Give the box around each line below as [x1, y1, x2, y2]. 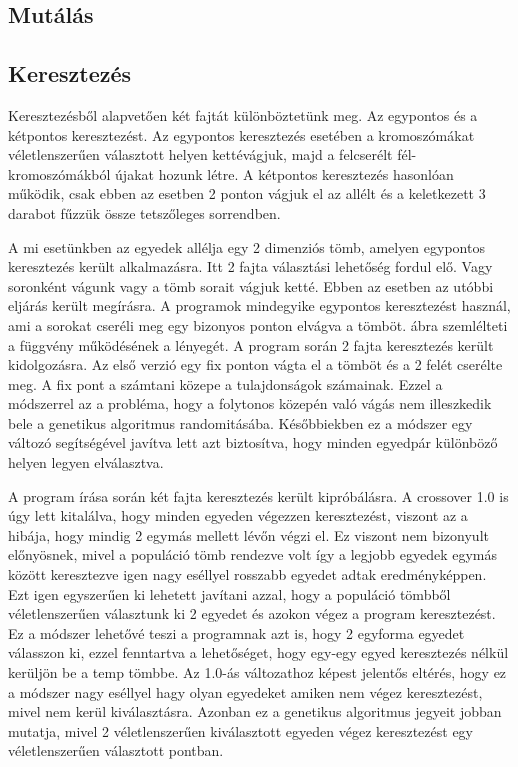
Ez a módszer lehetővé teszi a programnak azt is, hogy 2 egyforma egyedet [8, 622, 465, 643]
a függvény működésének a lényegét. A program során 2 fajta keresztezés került [8, 334, 494, 355]
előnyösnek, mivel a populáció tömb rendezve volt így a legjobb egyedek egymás [8, 544, 497, 565]
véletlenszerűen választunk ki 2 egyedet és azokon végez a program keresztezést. [8, 603, 496, 624]
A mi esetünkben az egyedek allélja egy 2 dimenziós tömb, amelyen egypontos [8, 236, 485, 257]
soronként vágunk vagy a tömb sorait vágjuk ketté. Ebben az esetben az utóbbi [8, 275, 494, 296]
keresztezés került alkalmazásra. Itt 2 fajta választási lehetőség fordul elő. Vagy [8, 256, 493, 277]
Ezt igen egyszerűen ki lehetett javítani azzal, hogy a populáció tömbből [8, 583, 451, 604]
